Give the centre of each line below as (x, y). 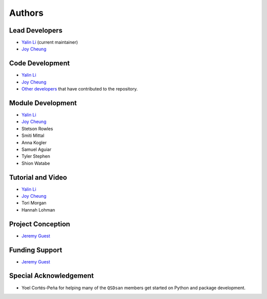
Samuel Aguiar (36, 149)
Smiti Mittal (33, 135)
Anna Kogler (34, 142)
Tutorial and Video (38, 177)
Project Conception (40, 224)
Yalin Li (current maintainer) (50, 43)
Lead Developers (36, 30)
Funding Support (36, 250)
